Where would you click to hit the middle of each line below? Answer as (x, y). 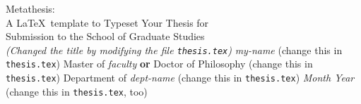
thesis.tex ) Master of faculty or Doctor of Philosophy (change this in (159, 64)
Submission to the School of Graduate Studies (105, 36)
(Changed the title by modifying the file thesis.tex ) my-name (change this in (174, 50)
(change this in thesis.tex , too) (77, 91)
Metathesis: (30, 8)
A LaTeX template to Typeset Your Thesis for (107, 22)
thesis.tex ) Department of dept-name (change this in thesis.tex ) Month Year (180, 78)
